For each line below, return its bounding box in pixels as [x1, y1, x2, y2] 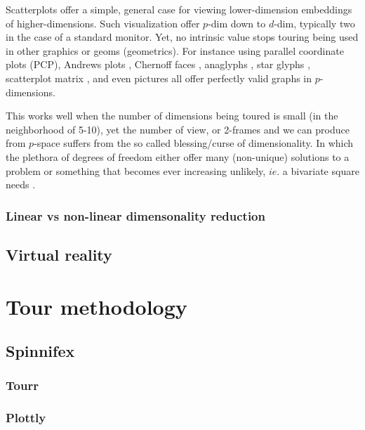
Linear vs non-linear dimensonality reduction [6, 207, 265, 224]
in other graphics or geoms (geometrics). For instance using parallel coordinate [6, 43, 344, 58]
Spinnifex [6, 340, 75, 362]
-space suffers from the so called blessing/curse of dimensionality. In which [34, 136, 354, 150]
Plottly [6, 409, 46, 426]
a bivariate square [282, 163, 359, 178]
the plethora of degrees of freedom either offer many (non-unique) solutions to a [6, 149, 350, 164]
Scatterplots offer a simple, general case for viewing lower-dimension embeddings [6, 2, 352, 16]
